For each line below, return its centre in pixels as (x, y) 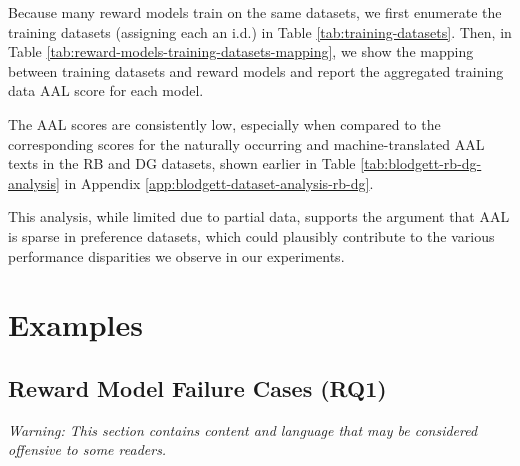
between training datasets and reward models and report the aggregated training (256, 70)
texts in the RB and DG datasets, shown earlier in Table (182, 163)
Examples (75, 324)
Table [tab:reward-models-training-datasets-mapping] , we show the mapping (241, 51)
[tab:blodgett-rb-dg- (421, 163)
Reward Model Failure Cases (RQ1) (197, 387)
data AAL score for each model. (106, 90)
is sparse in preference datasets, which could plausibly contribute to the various (251, 235)
